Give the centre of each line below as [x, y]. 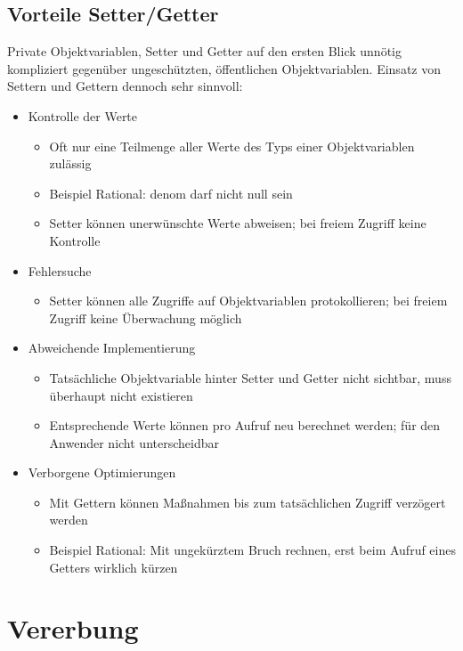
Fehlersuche [60, 270]
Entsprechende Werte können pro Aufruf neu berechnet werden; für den [245, 425]
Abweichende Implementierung [112, 348]
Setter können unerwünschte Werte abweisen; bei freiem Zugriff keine [238, 223]
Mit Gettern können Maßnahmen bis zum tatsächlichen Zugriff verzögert [248, 502]
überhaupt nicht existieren [121, 395]
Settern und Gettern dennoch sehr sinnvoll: [125, 86]
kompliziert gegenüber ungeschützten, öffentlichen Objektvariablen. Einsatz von [224, 68]
